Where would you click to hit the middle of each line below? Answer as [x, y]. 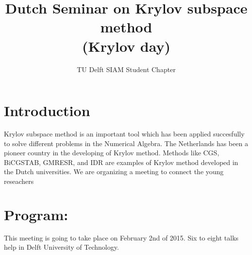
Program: [36, 214]
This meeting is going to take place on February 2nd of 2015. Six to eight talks [121, 237]
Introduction [47, 111]
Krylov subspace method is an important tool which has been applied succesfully [124, 134]
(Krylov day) [126, 46]
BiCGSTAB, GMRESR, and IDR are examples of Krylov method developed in [121, 162]
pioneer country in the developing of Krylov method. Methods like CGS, [112, 153]
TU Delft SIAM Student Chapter [126, 69]
